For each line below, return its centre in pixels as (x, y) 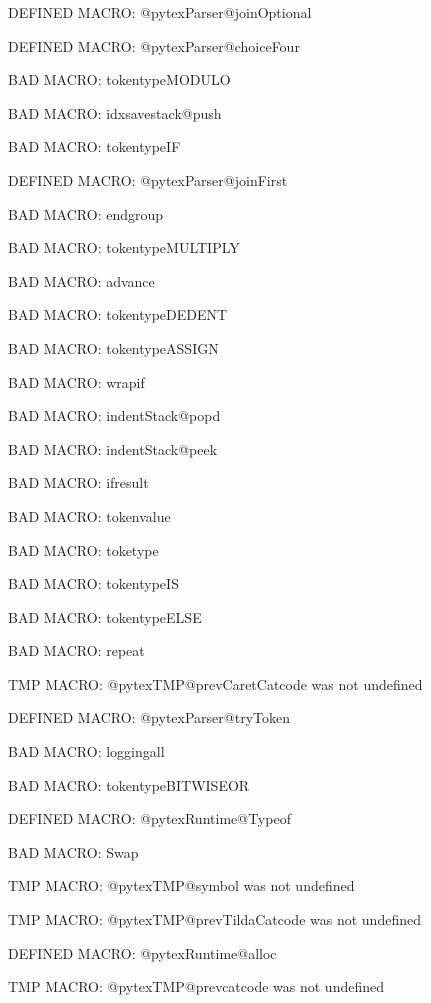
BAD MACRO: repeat (76, 650)
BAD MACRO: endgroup (86, 213)
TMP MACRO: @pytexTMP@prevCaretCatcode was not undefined (215, 683)
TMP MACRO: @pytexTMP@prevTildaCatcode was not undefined (214, 919)
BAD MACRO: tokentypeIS (93, 583)
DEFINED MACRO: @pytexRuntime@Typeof (149, 818)
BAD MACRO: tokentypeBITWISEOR (129, 784)
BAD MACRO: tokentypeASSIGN (113, 347)
